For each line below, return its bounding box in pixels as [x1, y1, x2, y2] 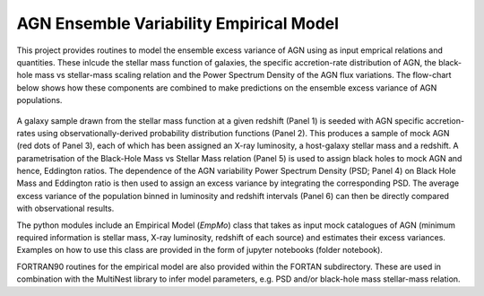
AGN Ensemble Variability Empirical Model [16, 13, 340, 33]
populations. [16, 95, 63, 106]
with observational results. [16, 203, 115, 214]
